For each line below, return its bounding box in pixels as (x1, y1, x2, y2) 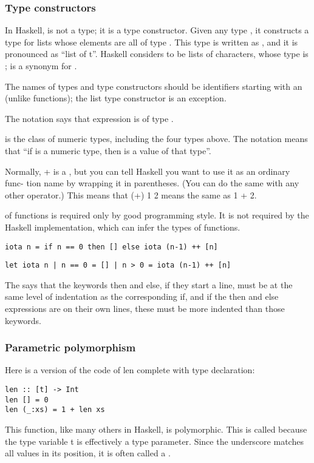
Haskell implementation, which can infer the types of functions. (5, 220, 241, 233)
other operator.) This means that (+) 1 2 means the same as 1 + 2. (5, 188, 257, 201)
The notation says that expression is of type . (5, 112, 174, 124)
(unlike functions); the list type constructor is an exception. (5, 92, 227, 104)
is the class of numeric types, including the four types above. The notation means (5, 132, 308, 145)
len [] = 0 (5, 395, 49, 404)
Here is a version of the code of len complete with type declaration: (5, 363, 255, 376)
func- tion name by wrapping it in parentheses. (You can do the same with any (5, 177, 299, 189)
